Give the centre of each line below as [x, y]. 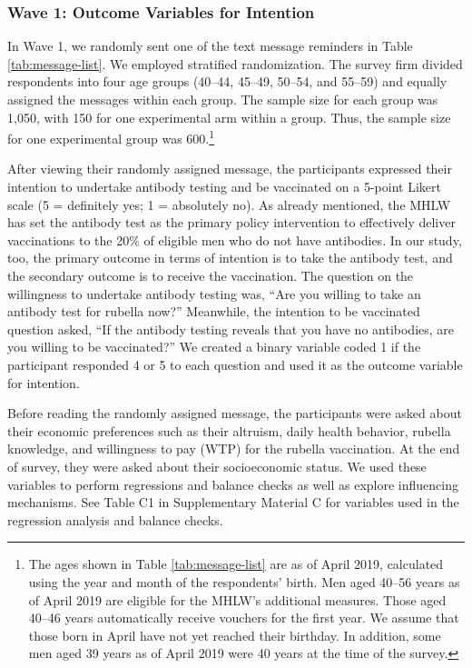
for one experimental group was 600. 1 [111, 137]
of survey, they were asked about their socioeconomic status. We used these [217, 466]
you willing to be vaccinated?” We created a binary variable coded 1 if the [214, 347]
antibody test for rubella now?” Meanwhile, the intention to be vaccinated [214, 311]
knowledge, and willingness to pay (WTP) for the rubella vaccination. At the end [234, 449]
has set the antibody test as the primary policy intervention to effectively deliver [231, 222]
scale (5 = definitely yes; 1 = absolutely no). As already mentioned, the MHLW [229, 204]
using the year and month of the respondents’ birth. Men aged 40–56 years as [244, 581]
